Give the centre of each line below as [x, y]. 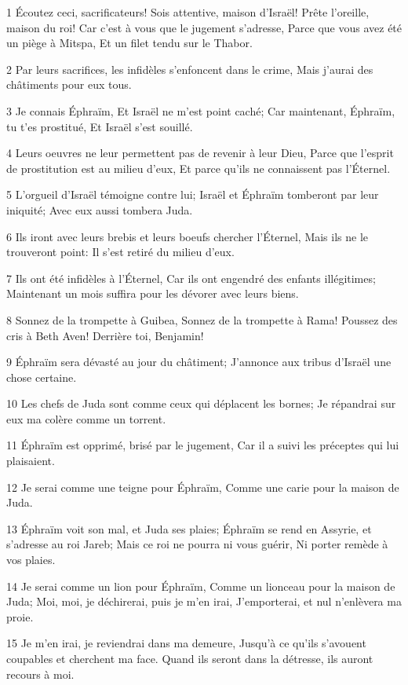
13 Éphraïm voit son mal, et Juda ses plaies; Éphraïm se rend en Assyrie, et [189, 528]
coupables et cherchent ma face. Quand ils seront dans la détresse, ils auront [190, 658]
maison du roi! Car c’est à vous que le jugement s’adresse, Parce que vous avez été [204, 27]
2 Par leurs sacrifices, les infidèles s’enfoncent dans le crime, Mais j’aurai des [190, 69]
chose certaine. [42, 377]
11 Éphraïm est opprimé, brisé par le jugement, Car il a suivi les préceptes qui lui [203, 445]
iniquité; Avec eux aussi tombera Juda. [100, 209]
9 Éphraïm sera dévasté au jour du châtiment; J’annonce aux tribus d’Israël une [199, 362]
